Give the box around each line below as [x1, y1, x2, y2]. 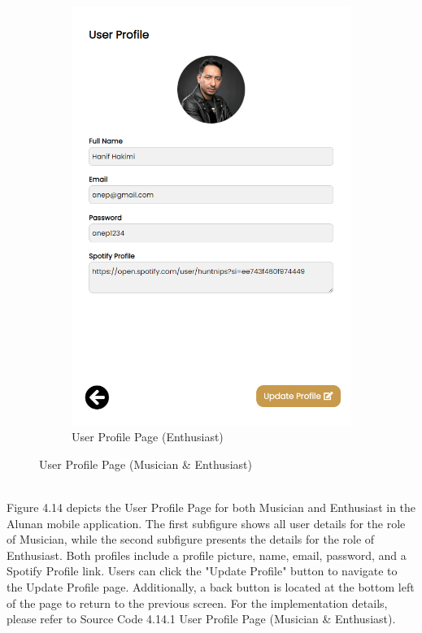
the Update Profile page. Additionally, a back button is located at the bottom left [7, 579, 415, 596]
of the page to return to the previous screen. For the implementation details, [7, 594, 388, 611]
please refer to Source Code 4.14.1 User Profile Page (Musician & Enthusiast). [7, 610, 396, 627]
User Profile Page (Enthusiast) [72, 428, 224, 445]
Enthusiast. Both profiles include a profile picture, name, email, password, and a [7, 546, 407, 563]
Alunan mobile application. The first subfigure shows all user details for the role [7, 514, 406, 531]
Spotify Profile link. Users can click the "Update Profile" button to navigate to [7, 562, 398, 579]
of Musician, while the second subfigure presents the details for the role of [7, 531, 375, 548]
